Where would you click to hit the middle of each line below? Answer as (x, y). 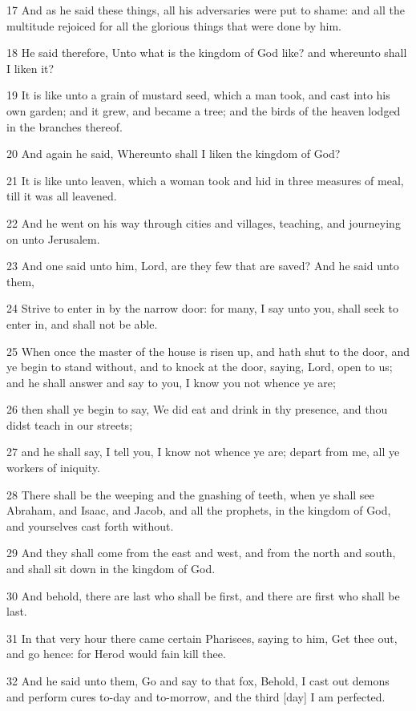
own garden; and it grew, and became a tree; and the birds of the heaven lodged (204, 110)
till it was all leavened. (62, 196)
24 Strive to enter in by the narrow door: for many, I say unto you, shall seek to (202, 308)
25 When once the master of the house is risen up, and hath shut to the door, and (208, 351)
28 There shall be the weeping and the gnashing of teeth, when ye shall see (190, 494)
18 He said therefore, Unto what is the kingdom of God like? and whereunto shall (207, 53)
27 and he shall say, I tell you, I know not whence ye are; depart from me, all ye (203, 452)
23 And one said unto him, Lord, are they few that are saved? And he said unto (203, 266)
